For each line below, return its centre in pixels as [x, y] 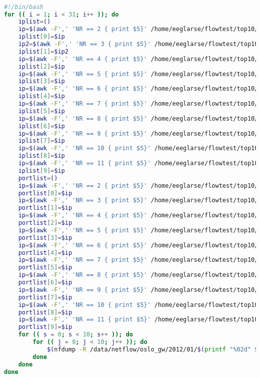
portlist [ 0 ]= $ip [45, 193]
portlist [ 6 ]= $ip [45, 283]
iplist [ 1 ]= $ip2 [43, 51]
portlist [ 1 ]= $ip [45, 208]
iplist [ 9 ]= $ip [41, 170]
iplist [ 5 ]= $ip [41, 111]
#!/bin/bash [24, 7]
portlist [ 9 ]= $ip [45, 327]
